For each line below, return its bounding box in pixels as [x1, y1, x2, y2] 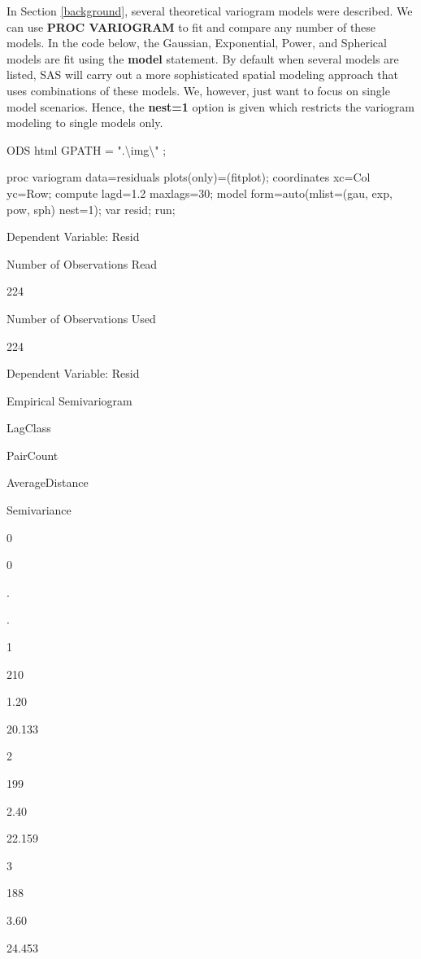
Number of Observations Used [7, 309, 156, 326]
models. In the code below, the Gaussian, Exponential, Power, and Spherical [7, 34, 387, 51]
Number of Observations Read [7, 255, 158, 272]
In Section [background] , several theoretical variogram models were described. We [7, 2, 413, 19]
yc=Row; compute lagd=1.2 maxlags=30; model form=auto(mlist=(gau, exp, [7, 184, 393, 201]
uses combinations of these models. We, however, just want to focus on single [7, 81, 390, 99]
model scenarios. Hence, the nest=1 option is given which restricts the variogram [7, 98, 414, 115]
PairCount [7, 446, 59, 463]
